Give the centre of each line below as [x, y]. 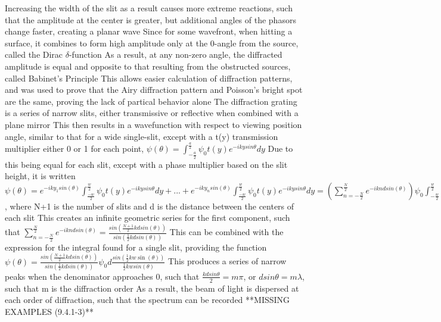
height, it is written [40, 176]
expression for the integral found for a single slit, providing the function [136, 247]
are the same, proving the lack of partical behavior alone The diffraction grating [151, 101]
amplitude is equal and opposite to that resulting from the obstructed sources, [148, 66]
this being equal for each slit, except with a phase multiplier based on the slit [146, 164]
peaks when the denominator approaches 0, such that [102, 276]
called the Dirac [34, 54]
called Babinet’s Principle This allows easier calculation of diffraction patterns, [149, 78]
